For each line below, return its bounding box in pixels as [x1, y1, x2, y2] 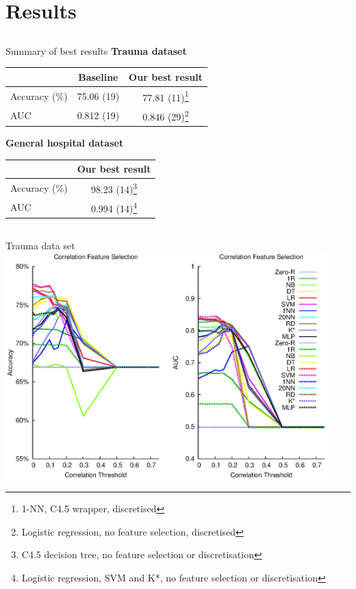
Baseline [78, 69, 118, 84]
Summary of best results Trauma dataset [5, 43, 187, 58]
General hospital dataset [5, 135, 124, 149]
